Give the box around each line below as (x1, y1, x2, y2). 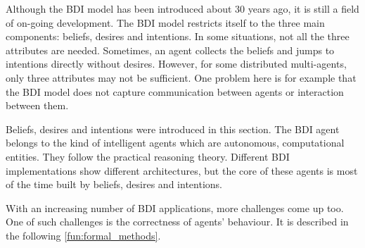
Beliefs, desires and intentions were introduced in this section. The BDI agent (6, 121, 340, 136)
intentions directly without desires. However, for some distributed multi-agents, (6, 56, 347, 71)
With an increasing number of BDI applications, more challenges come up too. (6, 200, 344, 215)
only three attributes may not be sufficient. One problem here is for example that (6, 70, 357, 85)
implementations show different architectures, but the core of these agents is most (6, 163, 358, 178)
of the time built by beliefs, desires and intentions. (6, 177, 222, 192)
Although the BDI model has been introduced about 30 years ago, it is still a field (6, 1, 359, 15)
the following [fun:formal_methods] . (6, 228, 161, 242)
